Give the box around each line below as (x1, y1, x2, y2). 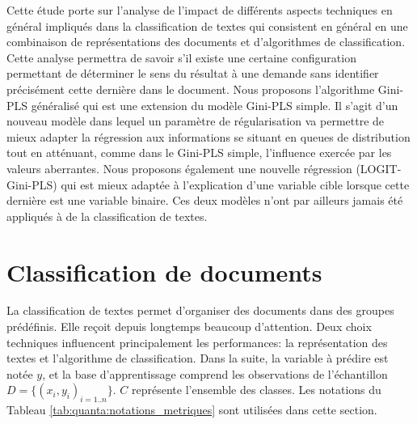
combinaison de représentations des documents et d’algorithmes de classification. (6, 33, 406, 50)
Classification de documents (6, 255, 322, 288)
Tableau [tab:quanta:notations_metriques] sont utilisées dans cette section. (6, 401, 377, 418)
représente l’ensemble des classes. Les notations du (132, 381, 381, 398)
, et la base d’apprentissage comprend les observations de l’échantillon (42, 365, 388, 382)
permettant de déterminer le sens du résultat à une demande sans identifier (6, 65, 379, 82)
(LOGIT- (356, 159, 402, 176)
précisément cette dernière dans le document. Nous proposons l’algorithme (6, 80, 375, 97)
